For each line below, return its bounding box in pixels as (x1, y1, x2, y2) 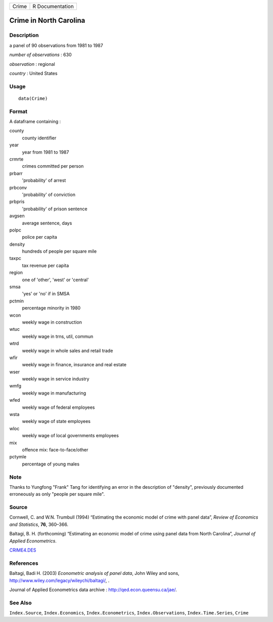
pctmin (9, 298, 24, 304)
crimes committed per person (22, 163, 84, 169)
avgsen (9, 213, 25, 219)
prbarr (9, 170, 23, 176)
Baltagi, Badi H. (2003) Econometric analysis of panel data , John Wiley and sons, (9, 570, 179, 576)
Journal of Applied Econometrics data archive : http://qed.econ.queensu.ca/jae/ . (9, 587, 177, 593)
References (9, 560, 38, 567)
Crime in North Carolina (9, 16, 85, 25)
